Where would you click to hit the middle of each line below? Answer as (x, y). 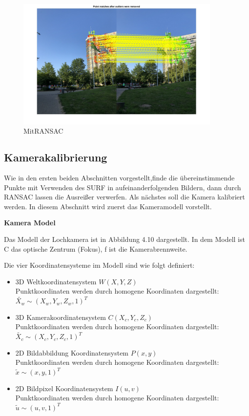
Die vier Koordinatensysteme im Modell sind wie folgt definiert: (99, 265)
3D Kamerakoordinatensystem (61, 317)
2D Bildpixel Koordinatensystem (64, 388)
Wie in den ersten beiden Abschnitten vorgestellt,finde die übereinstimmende (119, 178)
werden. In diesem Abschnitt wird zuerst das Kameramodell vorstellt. (108, 206)
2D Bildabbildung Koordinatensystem (72, 352)
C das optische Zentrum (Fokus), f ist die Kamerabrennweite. (96, 248)
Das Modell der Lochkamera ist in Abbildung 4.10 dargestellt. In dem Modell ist (124, 239)
